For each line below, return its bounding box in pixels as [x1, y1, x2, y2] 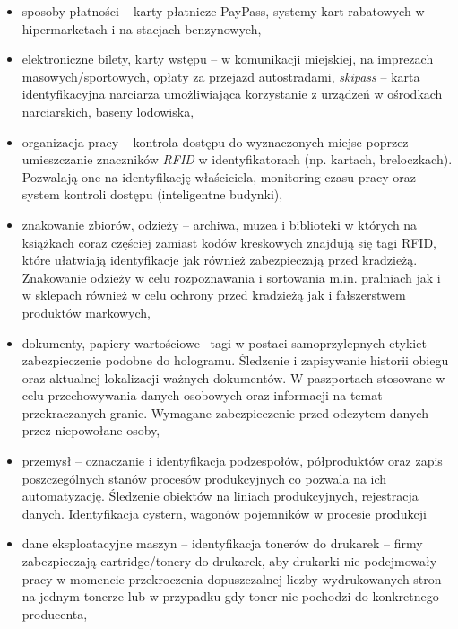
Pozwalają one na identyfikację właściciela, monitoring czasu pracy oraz [22, 167, 416, 186]
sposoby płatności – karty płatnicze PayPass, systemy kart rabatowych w [22, 2, 425, 20]
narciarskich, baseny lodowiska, [22, 101, 194, 120]
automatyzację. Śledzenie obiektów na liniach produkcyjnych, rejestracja [22, 486, 419, 505]
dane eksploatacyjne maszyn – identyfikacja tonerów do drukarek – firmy [22, 534, 423, 553]
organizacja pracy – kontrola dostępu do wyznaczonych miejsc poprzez [22, 132, 409, 151]
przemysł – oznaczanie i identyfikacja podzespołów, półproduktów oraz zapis [22, 451, 443, 470]
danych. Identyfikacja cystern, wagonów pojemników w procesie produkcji [22, 503, 427, 522]
